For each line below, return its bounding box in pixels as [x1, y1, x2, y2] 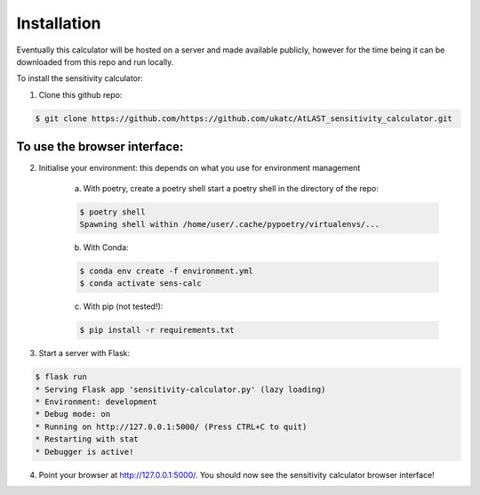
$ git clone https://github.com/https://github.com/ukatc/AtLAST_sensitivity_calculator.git [35, 113, 452, 124]
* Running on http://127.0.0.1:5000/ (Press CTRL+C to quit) [35, 421, 308, 432]
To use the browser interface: [16, 139, 184, 155]
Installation [16, 13, 101, 33]
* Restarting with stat [35, 434, 140, 444]
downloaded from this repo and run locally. [16, 56, 174, 67]
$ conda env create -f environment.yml [79, 265, 253, 276]
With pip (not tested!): [83, 301, 164, 312]
